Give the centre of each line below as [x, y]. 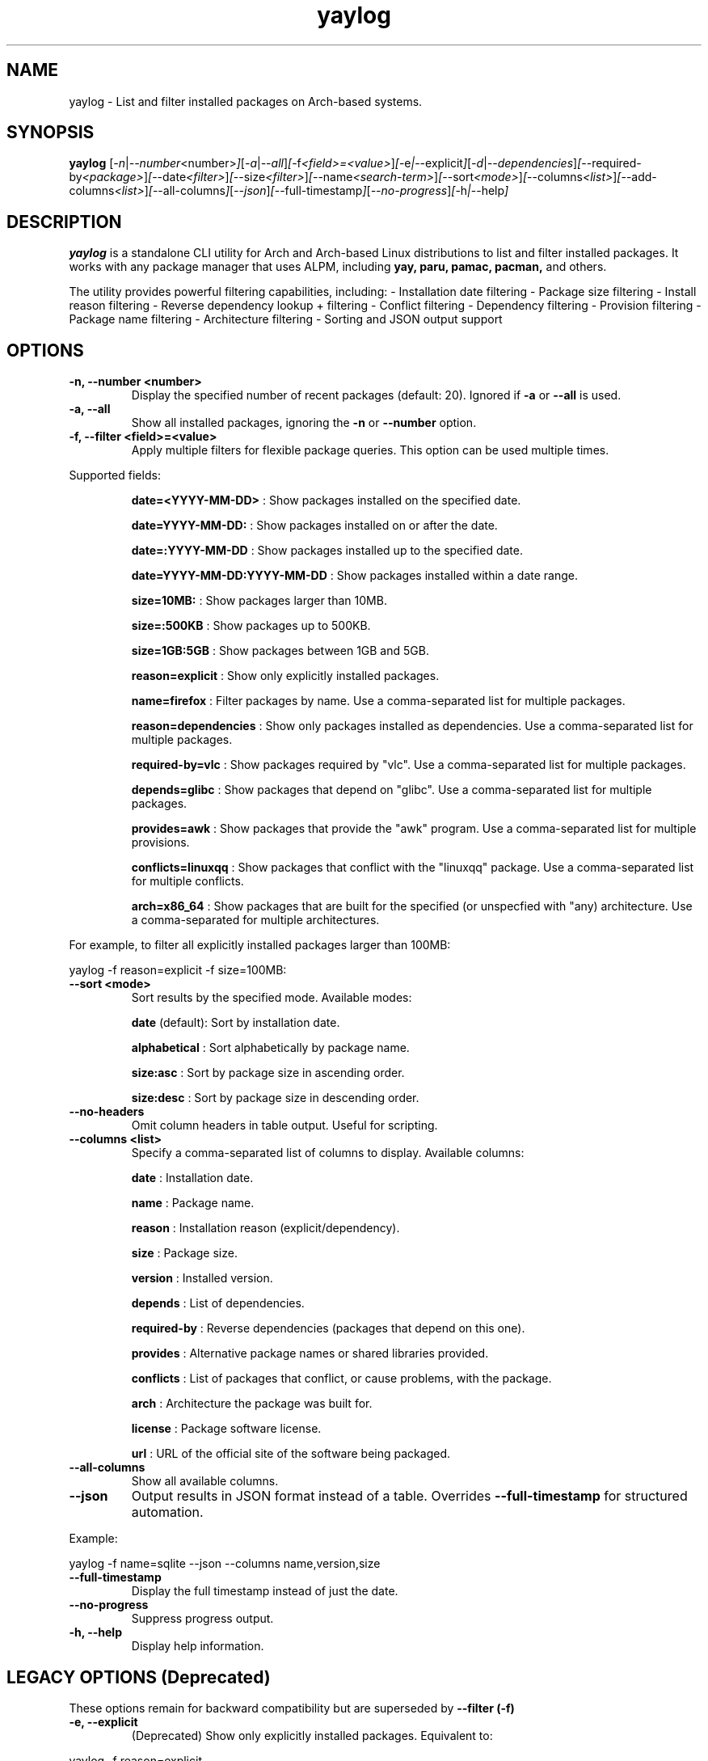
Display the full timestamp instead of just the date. [265, 1591]
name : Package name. [193, 1203]
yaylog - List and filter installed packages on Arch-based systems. [246, 101]
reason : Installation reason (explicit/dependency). [265, 1228]
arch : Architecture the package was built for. [252, 1404]
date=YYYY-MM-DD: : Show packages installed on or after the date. [314, 526]
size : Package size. [184, 1253]
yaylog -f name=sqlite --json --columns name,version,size [225, 1564]
